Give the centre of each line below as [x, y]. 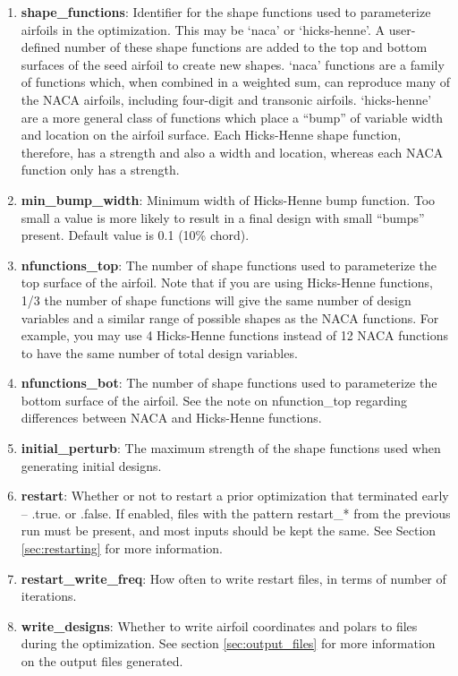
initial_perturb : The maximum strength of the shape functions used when [231, 448]
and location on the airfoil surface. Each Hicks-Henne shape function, [211, 135]
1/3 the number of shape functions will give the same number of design [216, 299]
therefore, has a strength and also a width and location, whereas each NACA [232, 152]
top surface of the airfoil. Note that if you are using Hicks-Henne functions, [227, 282]
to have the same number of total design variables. [159, 352]
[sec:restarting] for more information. [122, 548]
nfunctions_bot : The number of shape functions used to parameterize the [229, 383]
